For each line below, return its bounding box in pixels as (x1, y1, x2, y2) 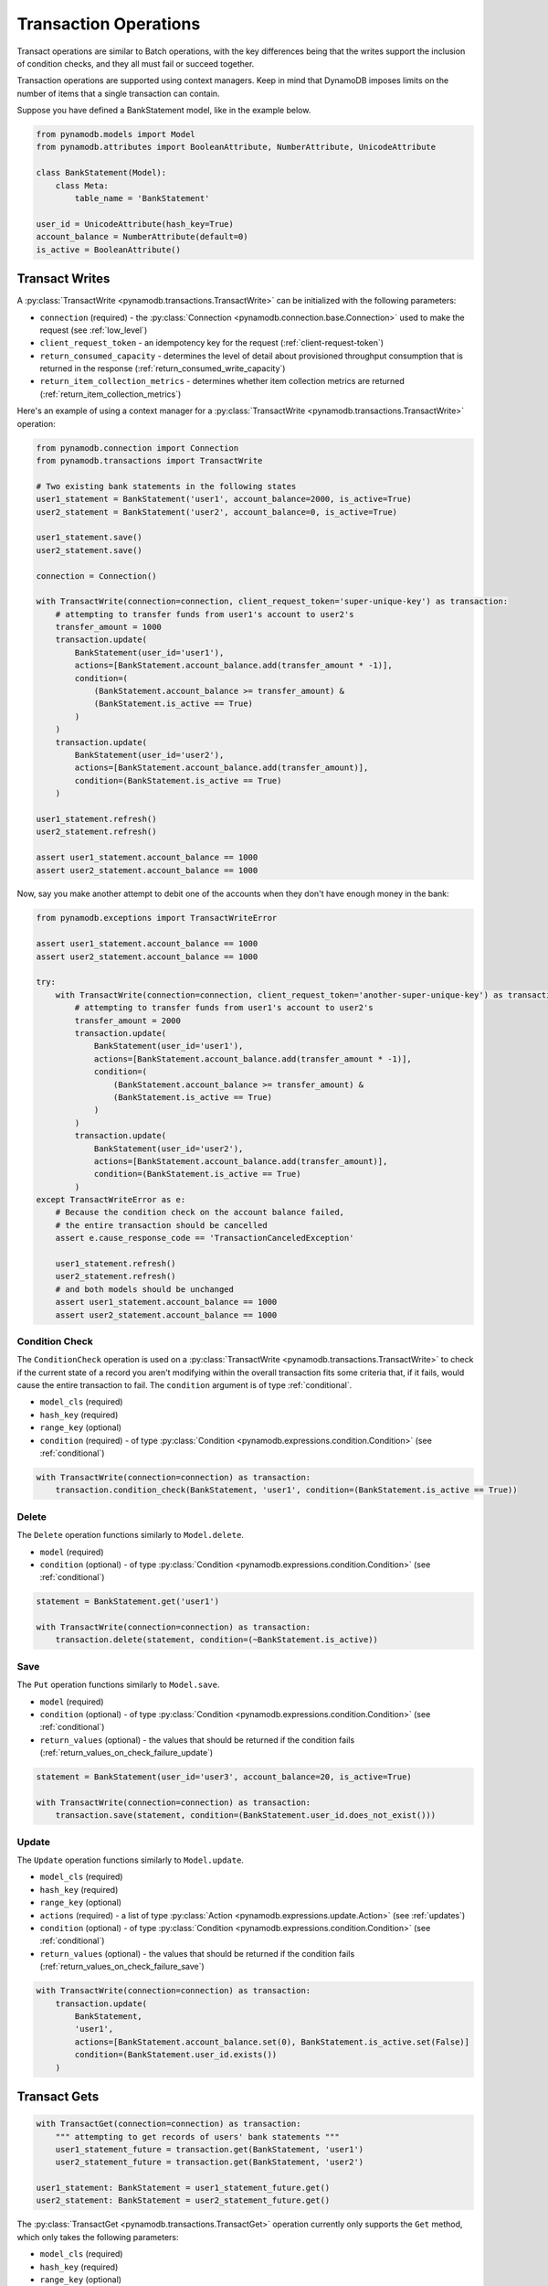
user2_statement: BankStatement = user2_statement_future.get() (36, 2195, 331, 2206)
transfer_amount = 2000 (74, 1015, 182, 1026)
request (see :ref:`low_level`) (39, 325, 148, 336)
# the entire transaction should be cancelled (55, 1220, 269, 1230)
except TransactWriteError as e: (36, 1194, 186, 1205)
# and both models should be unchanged (55, 1284, 235, 1294)
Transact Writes (16, 271, 111, 287)
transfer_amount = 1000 (55, 622, 162, 633)
